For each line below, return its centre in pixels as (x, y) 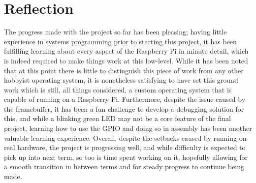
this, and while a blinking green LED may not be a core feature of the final (117, 118)
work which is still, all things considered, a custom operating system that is (118, 89)
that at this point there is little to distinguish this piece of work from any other (124, 70)
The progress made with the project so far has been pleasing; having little (115, 32)
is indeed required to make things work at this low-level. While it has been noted (126, 60)
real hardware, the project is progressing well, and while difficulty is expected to (125, 147)
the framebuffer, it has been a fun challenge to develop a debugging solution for (124, 108)
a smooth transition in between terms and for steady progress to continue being (124, 167)
